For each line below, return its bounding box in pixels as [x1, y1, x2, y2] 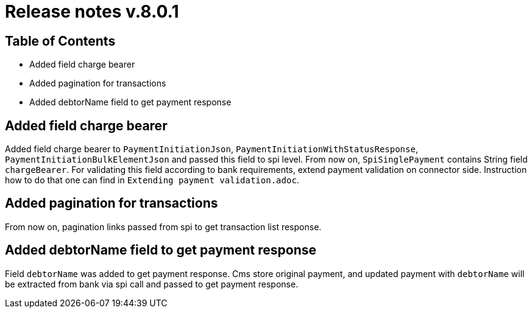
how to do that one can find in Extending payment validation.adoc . [5, 175, 299, 186]
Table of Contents [5, 33, 116, 49]
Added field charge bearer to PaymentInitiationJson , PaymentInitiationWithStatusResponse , [5, 144, 418, 155]
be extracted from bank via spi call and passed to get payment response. [5, 278, 299, 289]
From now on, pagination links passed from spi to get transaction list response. [5, 221, 322, 232]
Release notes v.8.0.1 [5, 1, 179, 22]
